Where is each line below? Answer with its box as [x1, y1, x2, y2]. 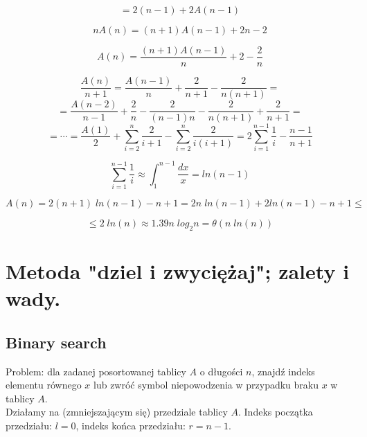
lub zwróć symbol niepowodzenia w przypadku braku [93, 377, 319, 392]
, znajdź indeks [251, 364, 315, 378]
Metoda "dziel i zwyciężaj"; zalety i [6, 257, 350, 285]
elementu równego [6, 377, 82, 392]
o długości [199, 364, 243, 378]
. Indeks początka [238, 404, 313, 419]
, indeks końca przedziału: [75, 418, 186, 433]
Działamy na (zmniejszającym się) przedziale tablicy [6, 404, 228, 419]
